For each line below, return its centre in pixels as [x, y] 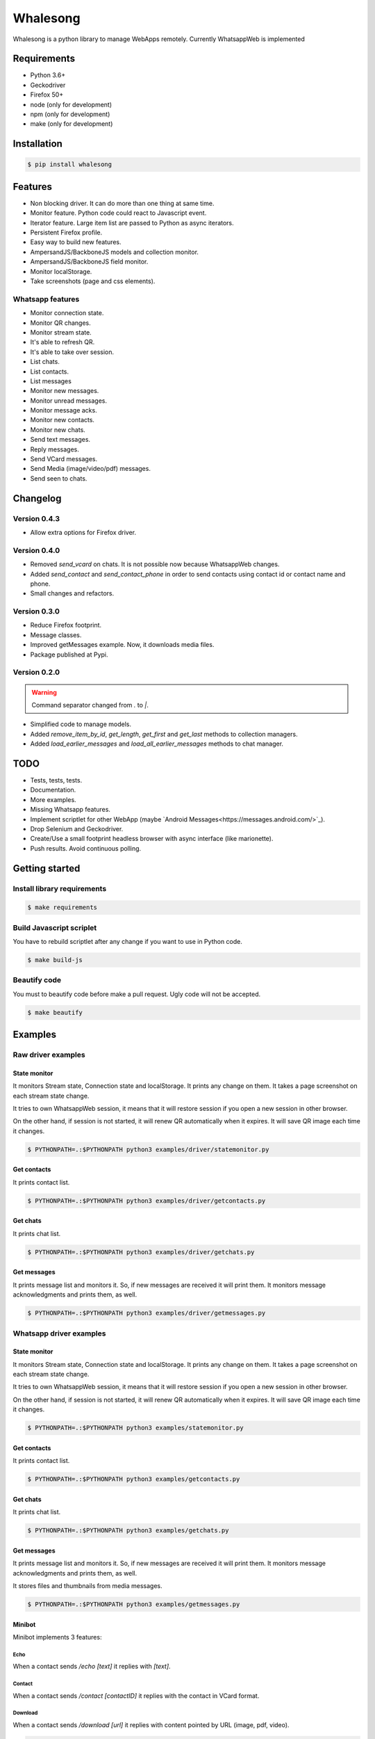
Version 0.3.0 [36, 611]
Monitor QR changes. [60, 323]
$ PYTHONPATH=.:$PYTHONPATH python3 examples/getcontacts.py [134, 1479]
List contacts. [50, 371]
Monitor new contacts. [62, 420]
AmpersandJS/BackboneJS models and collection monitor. [115, 252]
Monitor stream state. [61, 332]
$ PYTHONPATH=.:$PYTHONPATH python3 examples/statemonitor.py [135, 1428]
